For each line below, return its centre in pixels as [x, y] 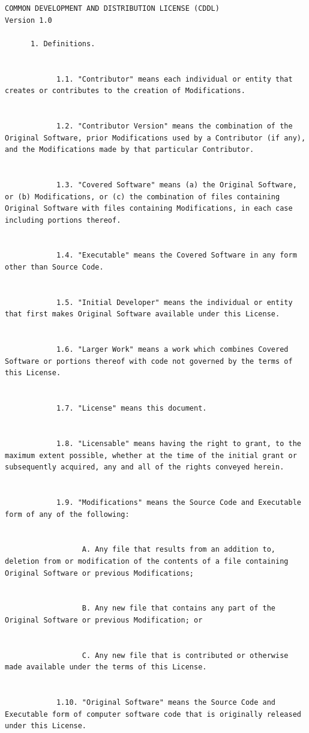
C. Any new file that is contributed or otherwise [185, 655]
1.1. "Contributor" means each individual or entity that [174, 79]
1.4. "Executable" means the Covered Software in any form [176, 255]
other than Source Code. [54, 267]
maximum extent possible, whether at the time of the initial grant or [151, 455]
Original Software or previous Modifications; [99, 573]
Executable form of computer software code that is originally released [153, 714]
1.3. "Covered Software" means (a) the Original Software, [176, 185]
